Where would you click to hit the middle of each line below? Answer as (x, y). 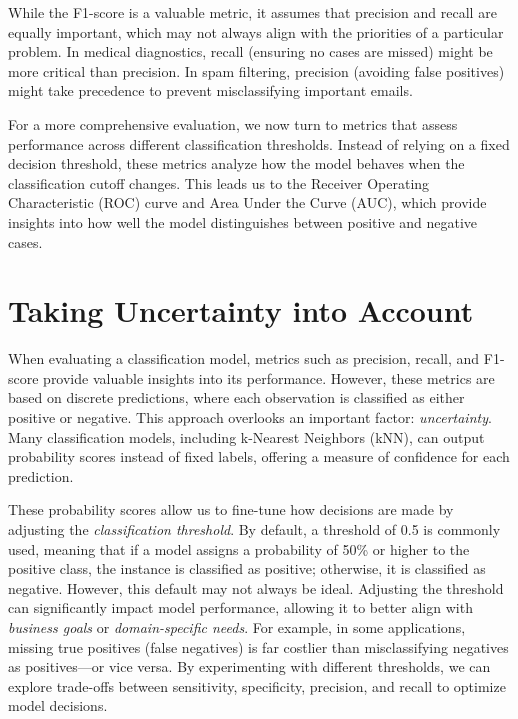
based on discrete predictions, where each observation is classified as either (236, 397)
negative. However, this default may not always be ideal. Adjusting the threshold (256, 587)
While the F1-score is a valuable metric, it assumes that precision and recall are (252, 12)
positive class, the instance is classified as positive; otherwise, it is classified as (247, 568)
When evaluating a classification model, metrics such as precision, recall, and (244, 358)
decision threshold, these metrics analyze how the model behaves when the (236, 163)
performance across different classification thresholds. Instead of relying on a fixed (259, 143)
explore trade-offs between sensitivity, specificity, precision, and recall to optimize (257, 685)
